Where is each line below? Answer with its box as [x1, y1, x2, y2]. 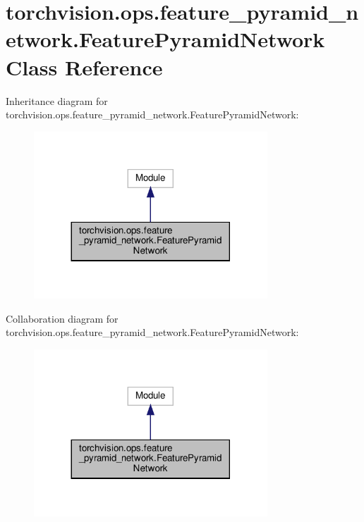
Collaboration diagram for [6, 311, 119, 325]
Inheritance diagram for [6, 93, 108, 108]
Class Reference [6, 52, 163, 81]
